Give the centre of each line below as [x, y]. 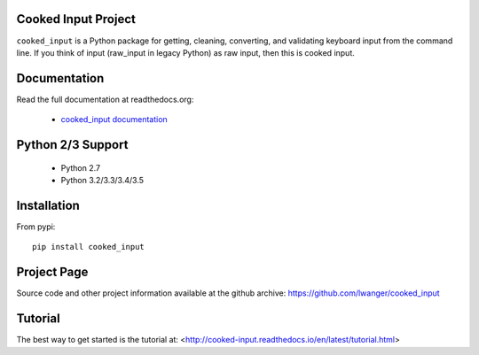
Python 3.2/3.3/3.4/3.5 [102, 180]
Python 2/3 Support [72, 145]
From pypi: [36, 227]
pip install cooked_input [89, 247]
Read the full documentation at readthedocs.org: [105, 99]
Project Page [52, 272]
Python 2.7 [81, 167]
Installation [48, 205]
